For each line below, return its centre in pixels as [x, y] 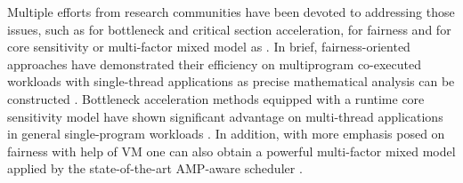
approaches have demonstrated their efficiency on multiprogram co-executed [215, 64]
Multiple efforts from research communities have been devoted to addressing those [231, 12]
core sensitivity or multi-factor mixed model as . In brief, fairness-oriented [209, 47]
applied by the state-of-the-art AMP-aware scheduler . [155, 168]
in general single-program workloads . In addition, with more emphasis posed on [226, 134]
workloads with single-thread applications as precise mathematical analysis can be [231, 81]
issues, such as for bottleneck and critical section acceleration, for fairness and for [229, 29]
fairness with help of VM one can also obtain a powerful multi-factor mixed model [231, 151]
